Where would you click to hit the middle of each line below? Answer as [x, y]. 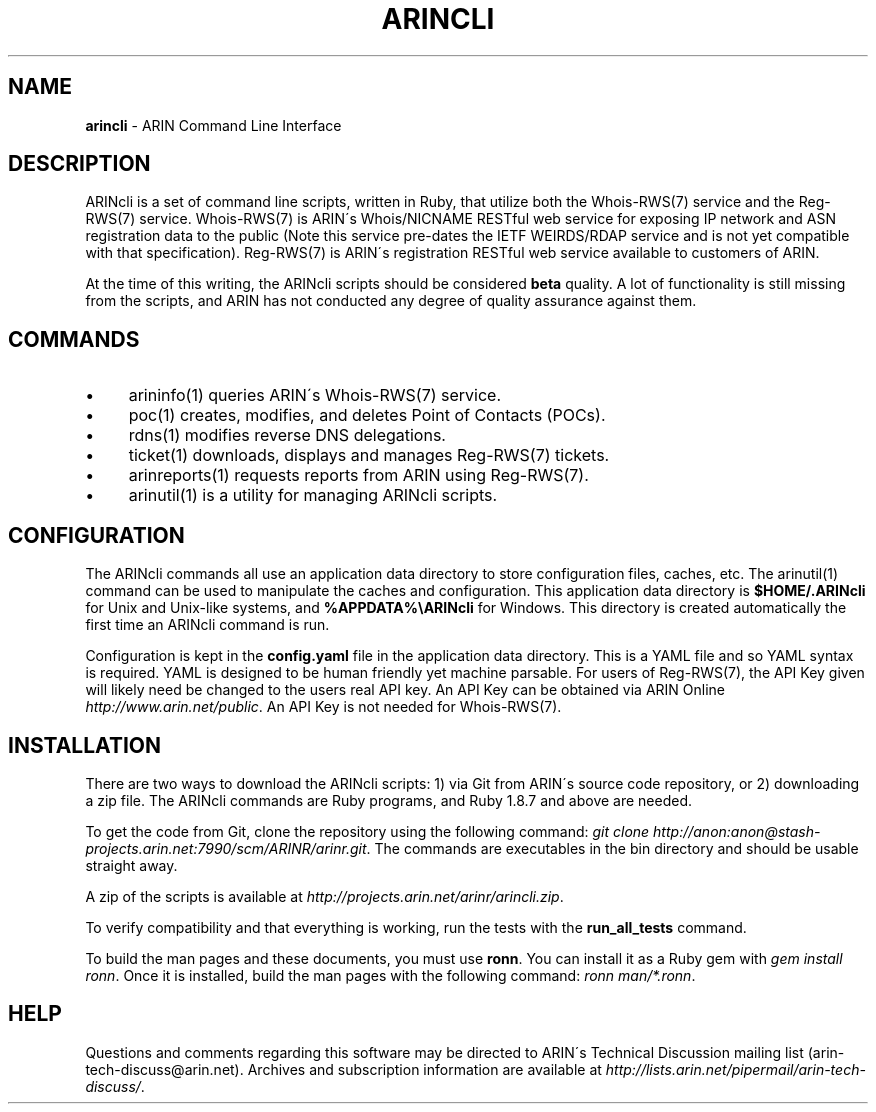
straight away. [131, 865]
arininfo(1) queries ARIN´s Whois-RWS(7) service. [315, 395]
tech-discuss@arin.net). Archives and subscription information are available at [343, 1069]
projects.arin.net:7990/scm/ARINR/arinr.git [226, 848]
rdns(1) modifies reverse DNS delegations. [287, 435]
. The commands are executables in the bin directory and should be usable [612, 848]
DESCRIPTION [79, 164]
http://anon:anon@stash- [737, 831]
